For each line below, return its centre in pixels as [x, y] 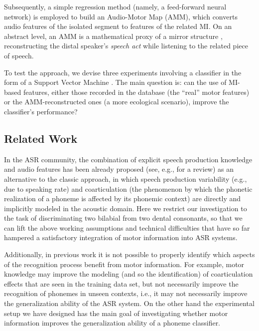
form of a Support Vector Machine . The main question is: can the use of [115, 82]
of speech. [19, 55]
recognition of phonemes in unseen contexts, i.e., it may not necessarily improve [126, 293]
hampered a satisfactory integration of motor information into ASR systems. [121, 237]
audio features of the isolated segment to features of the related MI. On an [118, 26]
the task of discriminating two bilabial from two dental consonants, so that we [123, 218]
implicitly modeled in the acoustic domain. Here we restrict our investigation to [126, 208]
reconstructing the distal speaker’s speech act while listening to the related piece [126, 46]
